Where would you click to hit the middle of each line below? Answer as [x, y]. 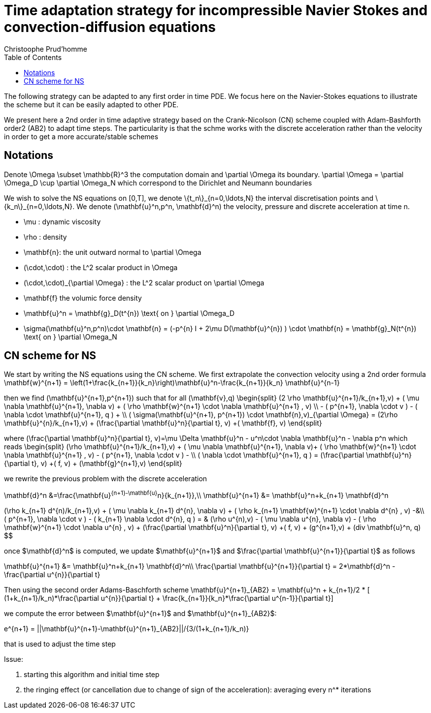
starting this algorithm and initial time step [92, 675]
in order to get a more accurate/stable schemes [81, 136]
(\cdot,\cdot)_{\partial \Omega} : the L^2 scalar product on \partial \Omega [144, 282]
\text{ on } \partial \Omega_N [70, 337]
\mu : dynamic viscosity [62, 221]
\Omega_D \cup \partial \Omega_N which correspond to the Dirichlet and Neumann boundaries [158, 183]
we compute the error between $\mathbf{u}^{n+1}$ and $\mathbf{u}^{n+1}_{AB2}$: [140, 614]
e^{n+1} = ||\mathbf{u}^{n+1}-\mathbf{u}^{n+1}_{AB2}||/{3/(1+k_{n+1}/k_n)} [127, 629]
